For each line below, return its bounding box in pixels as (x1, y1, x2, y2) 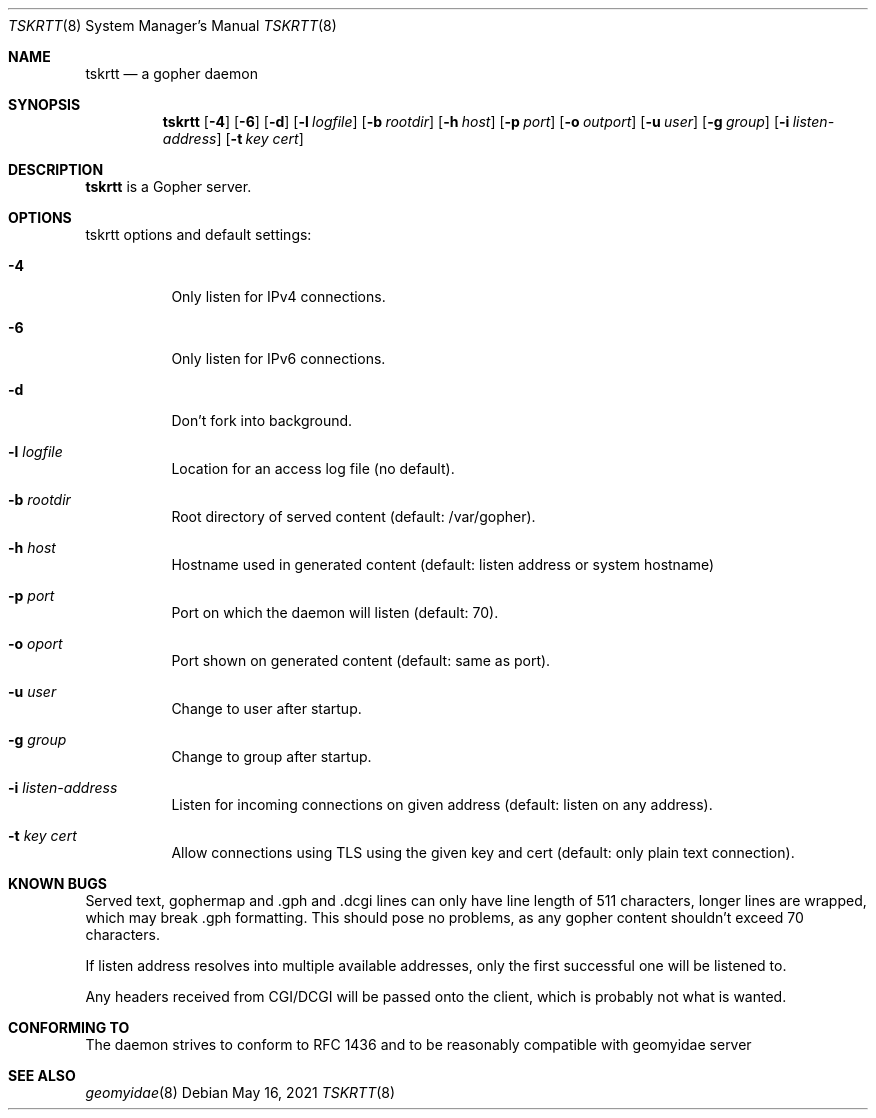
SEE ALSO (8, 1067, 76, 1084)
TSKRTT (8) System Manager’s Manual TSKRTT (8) (8, 17, 337, 34)
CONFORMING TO (8, 1019, 130, 1036)
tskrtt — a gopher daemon (85, 65, 258, 82)
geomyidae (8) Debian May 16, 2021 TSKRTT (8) (85, 1084, 396, 1101)
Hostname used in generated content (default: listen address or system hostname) (171, 556, 715, 573)
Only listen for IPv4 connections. (171, 288, 386, 305)
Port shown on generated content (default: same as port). (171, 652, 551, 669)
